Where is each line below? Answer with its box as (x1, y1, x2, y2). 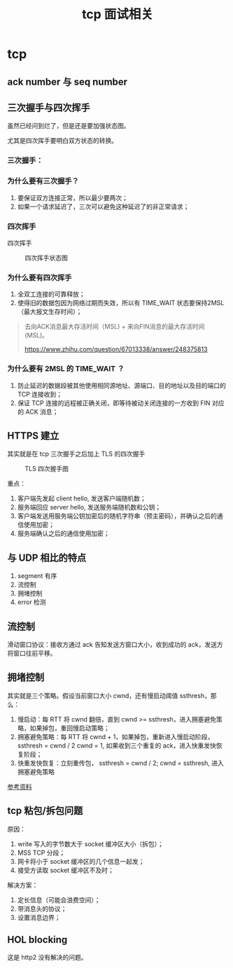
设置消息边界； (17, 913, 61, 921)
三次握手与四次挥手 (7, 101, 90, 113)
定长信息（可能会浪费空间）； (17, 895, 101, 904)
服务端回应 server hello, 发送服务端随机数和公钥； (17, 503, 162, 512)
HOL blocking (7, 934, 68, 946)
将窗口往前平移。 (7, 649, 57, 657)
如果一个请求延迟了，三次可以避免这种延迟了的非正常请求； (17, 202, 190, 211)
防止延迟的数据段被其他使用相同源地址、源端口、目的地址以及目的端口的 (17, 381, 226, 389)
